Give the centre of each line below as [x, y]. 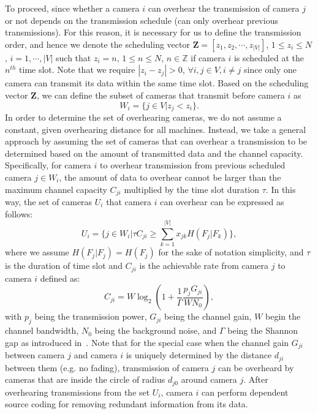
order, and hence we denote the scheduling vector [97, 44]
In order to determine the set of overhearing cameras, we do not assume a [143, 117]
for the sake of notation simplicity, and [231, 252]
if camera [208, 57]
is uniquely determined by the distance [199, 355]
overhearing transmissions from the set [78, 392]
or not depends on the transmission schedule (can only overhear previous [142, 20]
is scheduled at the [269, 57]
